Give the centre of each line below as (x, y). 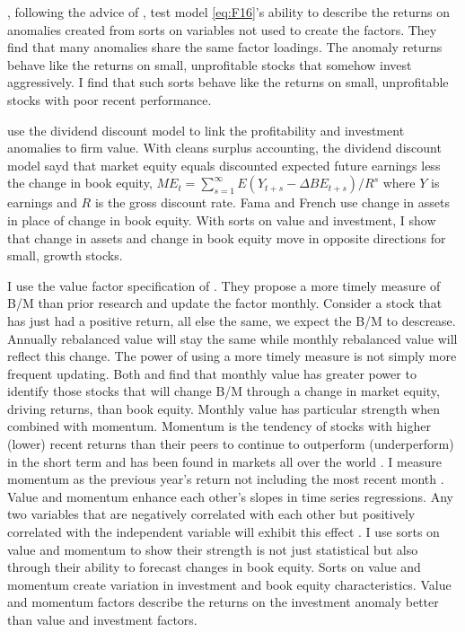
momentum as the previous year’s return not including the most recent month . (226, 479)
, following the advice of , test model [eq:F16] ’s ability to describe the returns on (228, 12)
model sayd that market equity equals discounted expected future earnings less (224, 165)
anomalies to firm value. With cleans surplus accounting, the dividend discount (224, 148)
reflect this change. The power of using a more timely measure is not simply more (232, 356)
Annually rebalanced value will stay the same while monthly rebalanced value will (232, 338)
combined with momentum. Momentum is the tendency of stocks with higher (219, 426)
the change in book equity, (80, 183)
